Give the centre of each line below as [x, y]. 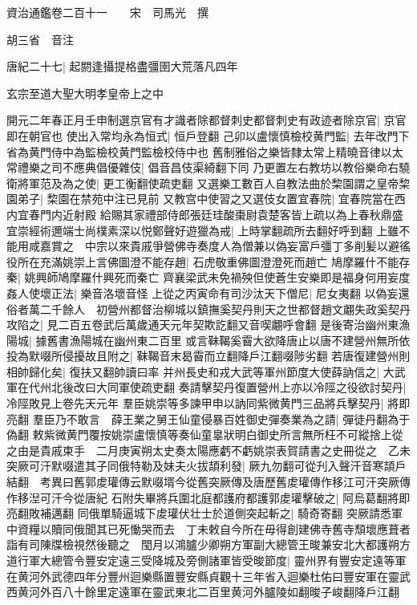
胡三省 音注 [40, 39]
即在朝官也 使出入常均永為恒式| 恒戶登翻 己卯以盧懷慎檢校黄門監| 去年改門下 [208, 135]
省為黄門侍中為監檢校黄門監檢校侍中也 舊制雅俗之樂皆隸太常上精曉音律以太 [205, 151]
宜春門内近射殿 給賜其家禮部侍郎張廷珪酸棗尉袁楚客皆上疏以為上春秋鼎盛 [210, 214]
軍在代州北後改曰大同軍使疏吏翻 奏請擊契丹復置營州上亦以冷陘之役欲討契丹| [206, 387]
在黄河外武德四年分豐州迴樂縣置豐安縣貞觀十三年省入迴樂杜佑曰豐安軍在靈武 [208, 576]
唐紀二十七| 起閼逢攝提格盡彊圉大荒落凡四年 [122, 66]
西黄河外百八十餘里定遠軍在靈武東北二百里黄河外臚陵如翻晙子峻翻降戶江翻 [203, 592]
